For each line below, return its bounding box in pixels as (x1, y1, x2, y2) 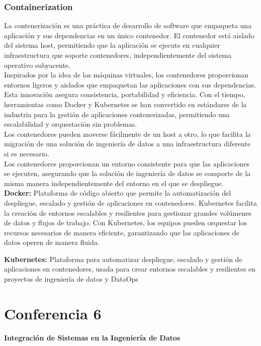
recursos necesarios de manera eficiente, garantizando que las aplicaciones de (4, 227, 239, 237)
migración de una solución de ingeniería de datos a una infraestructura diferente (4, 138, 251, 149)
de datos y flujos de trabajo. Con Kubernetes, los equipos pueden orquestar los (4, 217, 247, 228)
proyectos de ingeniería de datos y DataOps (4, 274, 138, 284)
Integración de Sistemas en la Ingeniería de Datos (4, 332, 181, 342)
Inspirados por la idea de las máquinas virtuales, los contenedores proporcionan (4, 69, 249, 80)
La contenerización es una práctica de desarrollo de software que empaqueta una (4, 20, 252, 31)
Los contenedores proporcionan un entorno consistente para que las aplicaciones (4, 158, 250, 168)
